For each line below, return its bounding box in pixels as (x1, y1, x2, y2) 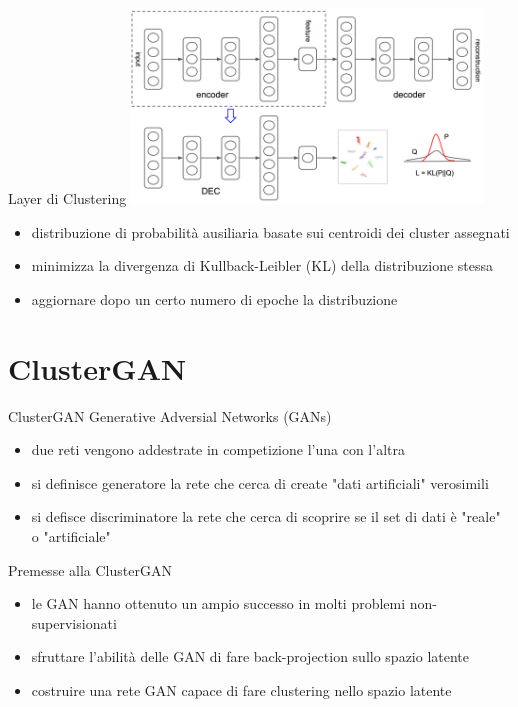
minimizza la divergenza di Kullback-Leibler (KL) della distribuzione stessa (31, 255, 494, 276)
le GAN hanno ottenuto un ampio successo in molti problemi (31, 593, 406, 614)
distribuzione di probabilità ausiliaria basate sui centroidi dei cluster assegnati (31, 221, 510, 242)
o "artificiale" (31, 526, 111, 547)
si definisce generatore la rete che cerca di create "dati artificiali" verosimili (31, 472, 489, 493)
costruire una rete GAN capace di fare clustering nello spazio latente (31, 680, 452, 701)
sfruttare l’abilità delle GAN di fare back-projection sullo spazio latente (31, 646, 470, 667)
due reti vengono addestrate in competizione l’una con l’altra (31, 439, 405, 460)
